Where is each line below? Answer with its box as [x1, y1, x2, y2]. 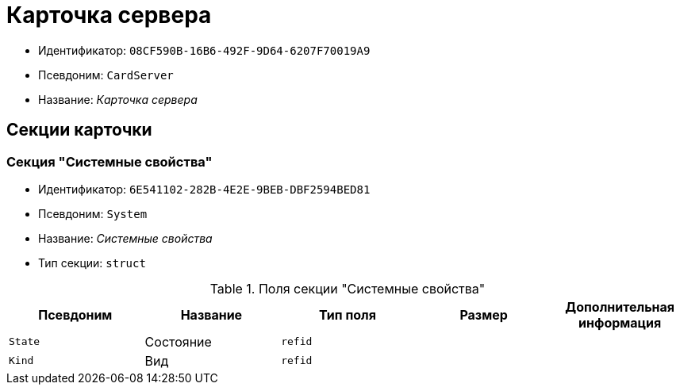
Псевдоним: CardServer [38, 67, 174, 82]
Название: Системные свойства [38, 231, 213, 245]
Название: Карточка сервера [38, 92, 198, 106]
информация [578, 314, 662, 331]
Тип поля [319, 306, 376, 323]
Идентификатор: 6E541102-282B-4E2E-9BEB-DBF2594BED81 [38, 182, 371, 196]
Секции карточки [6, 120, 152, 140]
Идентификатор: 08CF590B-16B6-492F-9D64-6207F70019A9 [38, 43, 371, 57]
